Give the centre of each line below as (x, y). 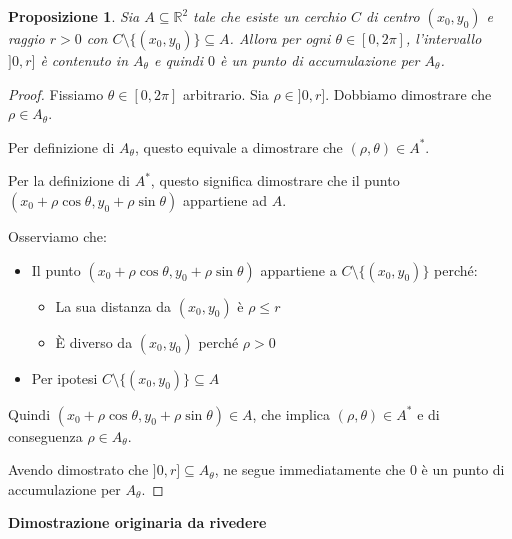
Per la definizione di (69, 180)
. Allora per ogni (280, 38)
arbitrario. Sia (226, 93)
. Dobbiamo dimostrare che (408, 93)
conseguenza (45, 435)
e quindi (178, 60)
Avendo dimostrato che (78, 469)
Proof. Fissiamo (56, 93)
